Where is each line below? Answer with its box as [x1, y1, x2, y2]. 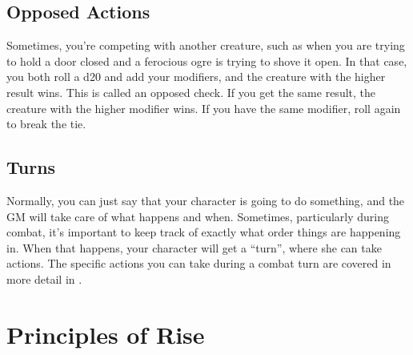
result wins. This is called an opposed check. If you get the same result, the [6, 83, 376, 100]
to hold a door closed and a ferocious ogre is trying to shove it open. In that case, [6, 52, 407, 69]
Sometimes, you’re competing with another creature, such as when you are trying [6, 37, 405, 54]
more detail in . [6, 270, 82, 287]
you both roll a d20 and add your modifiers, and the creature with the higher [6, 68, 386, 85]
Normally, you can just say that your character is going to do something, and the [6, 192, 405, 208]
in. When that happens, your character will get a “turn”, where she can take [6, 239, 382, 256]
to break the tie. [6, 115, 86, 132]
